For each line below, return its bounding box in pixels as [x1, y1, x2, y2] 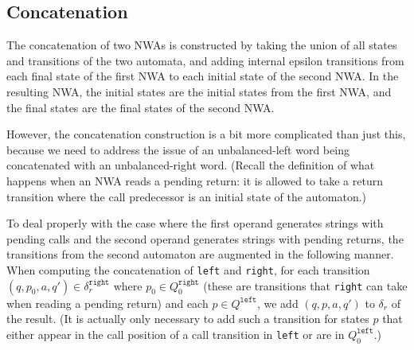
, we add [256, 294, 299, 311]
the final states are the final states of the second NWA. [6, 99, 275, 115]
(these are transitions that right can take [203, 277, 408, 294]
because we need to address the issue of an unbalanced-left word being [6, 141, 350, 157]
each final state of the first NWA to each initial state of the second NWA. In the [6, 68, 399, 84]
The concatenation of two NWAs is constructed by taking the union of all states [6, 37, 397, 53]
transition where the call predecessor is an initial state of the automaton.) [6, 188, 367, 204]
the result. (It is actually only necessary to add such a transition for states [6, 310, 369, 327]
